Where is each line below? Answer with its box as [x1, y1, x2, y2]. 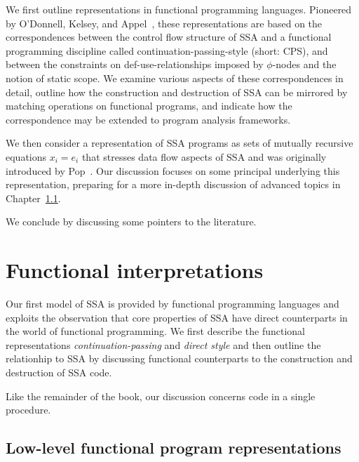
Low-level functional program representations [6, 437, 341, 458]
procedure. [6, 402, 51, 417]
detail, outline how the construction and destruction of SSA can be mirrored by [6, 84, 348, 99]
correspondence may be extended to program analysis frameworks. [6, 112, 291, 126]
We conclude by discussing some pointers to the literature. [6, 214, 257, 229]
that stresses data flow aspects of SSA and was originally [81, 149, 327, 164]
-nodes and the [272, 57, 337, 72]
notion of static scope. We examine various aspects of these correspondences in [6, 70, 344, 85]
